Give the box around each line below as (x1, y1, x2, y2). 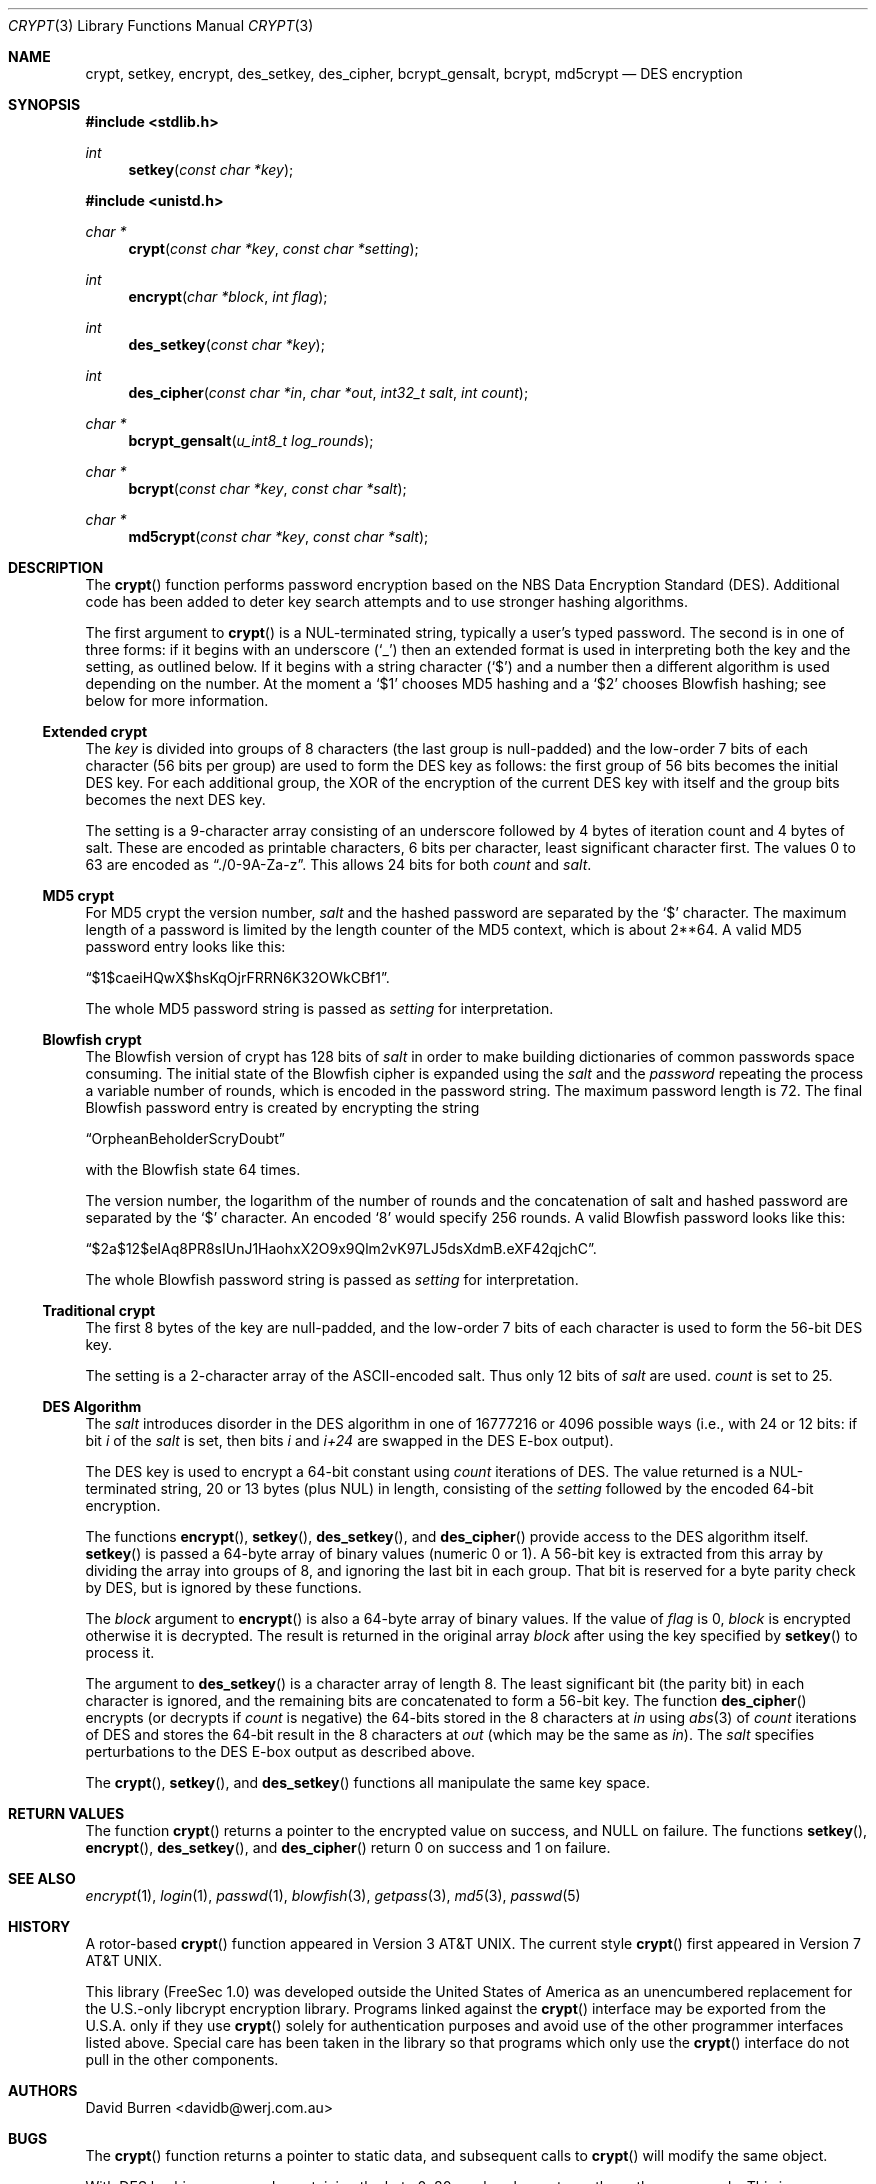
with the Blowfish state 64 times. (85, 1161, 301, 1178)
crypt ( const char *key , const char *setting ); (128, 240, 419, 257)
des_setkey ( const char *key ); (128, 336, 325, 353)
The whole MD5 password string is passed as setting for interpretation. (85, 1000, 554, 1017)
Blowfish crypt (42, 1031, 142, 1048)
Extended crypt (42, 723, 148, 740)
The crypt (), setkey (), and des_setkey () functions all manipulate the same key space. (85, 1774, 651, 1791)
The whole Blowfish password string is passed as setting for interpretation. (85, 1271, 579, 1288)
